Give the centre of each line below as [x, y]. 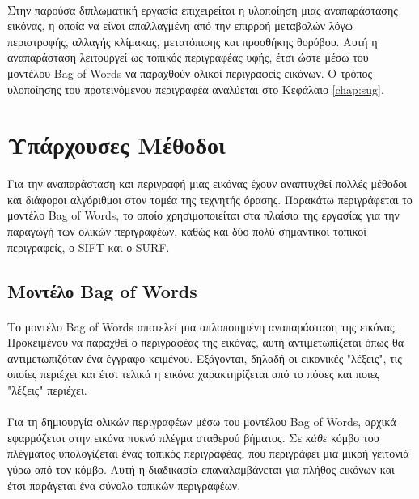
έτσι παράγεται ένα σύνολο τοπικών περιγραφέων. [124, 485]
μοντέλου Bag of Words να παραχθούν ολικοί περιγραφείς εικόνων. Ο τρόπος [190, 73]
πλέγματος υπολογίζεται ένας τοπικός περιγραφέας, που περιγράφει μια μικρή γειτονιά [208, 453]
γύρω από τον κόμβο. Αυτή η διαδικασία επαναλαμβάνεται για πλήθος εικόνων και [201, 469]
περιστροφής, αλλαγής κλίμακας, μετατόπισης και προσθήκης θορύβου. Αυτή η [193, 41]
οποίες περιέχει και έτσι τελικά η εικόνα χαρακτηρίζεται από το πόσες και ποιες [194, 374]
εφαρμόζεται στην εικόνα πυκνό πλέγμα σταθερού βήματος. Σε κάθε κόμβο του [193, 437]
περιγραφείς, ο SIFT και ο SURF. [89, 247]
